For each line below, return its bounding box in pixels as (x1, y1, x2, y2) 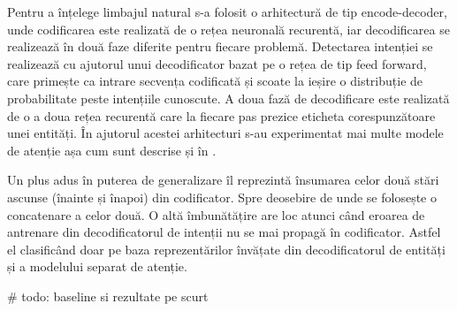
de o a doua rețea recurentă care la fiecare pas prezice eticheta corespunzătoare (7, 106, 436, 125)
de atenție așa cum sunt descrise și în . (7, 140, 217, 159)
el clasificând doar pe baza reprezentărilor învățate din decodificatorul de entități (7, 239, 446, 258)
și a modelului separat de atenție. (7, 257, 187, 276)
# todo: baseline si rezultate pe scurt (7, 286, 209, 305)
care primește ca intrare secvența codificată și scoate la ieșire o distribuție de (7, 72, 423, 90)
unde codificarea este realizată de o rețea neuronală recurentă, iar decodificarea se (7, 19, 450, 38)
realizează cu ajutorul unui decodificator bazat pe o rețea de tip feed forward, (7, 54, 427, 72)
